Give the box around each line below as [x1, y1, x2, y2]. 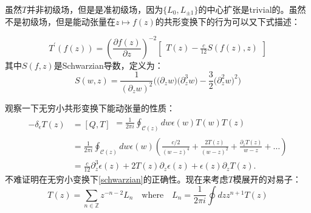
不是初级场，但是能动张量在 [5, 15, 115, 27]
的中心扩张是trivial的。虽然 [198, 3, 306, 15]
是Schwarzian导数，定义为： [53, 58, 163, 71]
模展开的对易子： [233, 173, 301, 186]
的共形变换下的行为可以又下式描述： [155, 15, 300, 27]
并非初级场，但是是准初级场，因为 [27, 3, 163, 15]
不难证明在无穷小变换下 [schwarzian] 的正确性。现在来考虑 [5, 173, 228, 186]
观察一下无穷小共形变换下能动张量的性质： [5, 101, 175, 114]
